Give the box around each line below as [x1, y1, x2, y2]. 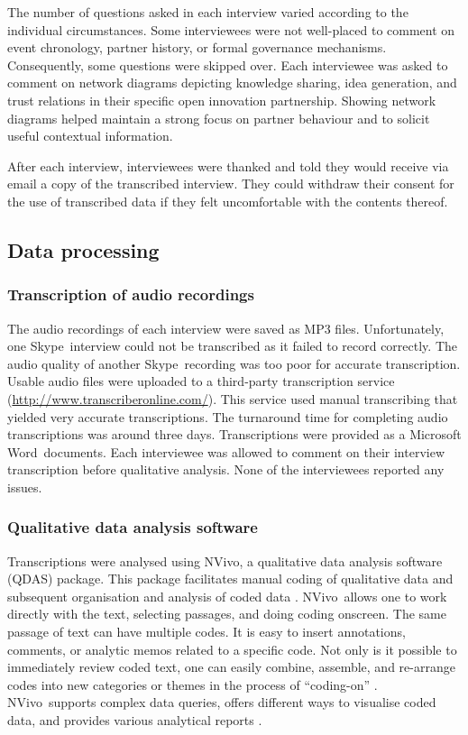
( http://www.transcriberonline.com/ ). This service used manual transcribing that [7, 389, 458, 408]
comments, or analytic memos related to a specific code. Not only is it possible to [7, 639, 457, 658]
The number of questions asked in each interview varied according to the [7, 3, 408, 21]
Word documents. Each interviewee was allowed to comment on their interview [7, 442, 445, 461]
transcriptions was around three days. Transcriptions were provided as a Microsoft [7, 425, 462, 444]
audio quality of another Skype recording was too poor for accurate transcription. [7, 354, 461, 372]
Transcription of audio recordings [7, 283, 254, 306]
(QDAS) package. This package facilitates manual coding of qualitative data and [7, 569, 454, 588]
